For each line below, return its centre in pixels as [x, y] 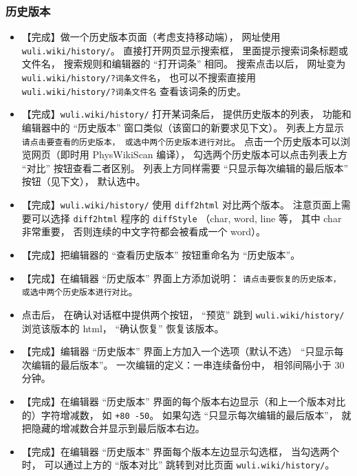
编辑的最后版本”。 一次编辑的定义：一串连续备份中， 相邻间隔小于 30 [188, 364]
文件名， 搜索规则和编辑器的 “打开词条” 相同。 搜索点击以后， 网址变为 [184, 64]
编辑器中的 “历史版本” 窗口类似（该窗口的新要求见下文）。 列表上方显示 [183, 128]
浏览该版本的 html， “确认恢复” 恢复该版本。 [123, 328]
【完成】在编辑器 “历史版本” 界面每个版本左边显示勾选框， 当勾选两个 [180, 451]
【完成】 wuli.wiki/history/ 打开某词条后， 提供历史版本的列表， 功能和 [186, 114]
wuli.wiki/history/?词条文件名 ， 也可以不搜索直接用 [139, 77]
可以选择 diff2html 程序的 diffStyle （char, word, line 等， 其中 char [186, 218]
